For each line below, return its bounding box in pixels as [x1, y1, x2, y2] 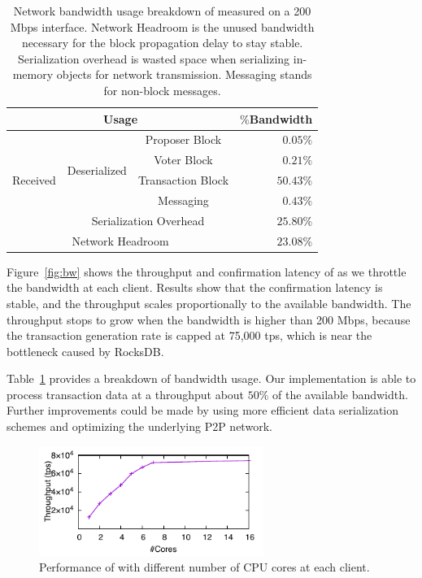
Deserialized [67, 161, 127, 178]
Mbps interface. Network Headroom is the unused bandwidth [10, 18, 315, 35]
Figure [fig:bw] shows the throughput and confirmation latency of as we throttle [7, 263, 407, 280]
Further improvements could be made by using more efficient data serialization [7, 402, 399, 419]
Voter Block [154, 151, 213, 168]
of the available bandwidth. [272, 385, 408, 402]
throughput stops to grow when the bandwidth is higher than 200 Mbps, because [7, 311, 411, 328]
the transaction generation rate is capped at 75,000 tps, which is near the [7, 327, 372, 344]
